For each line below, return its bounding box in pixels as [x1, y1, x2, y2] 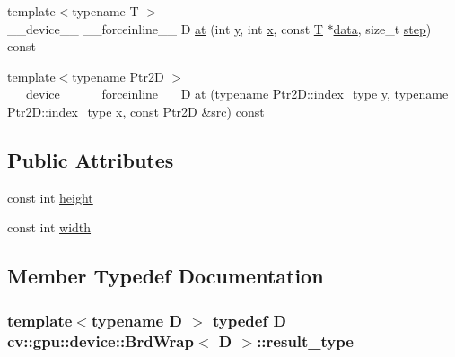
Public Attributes [7, 145, 174, 173]
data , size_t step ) [333, 19, 432, 38]
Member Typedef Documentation [7, 262, 324, 290]
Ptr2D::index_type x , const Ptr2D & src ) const [7, 101, 265, 120]
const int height [7, 187, 93, 206]
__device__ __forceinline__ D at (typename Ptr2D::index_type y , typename [7, 84, 449, 103]
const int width [7, 218, 92, 237]
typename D [91, 309, 182, 331]
